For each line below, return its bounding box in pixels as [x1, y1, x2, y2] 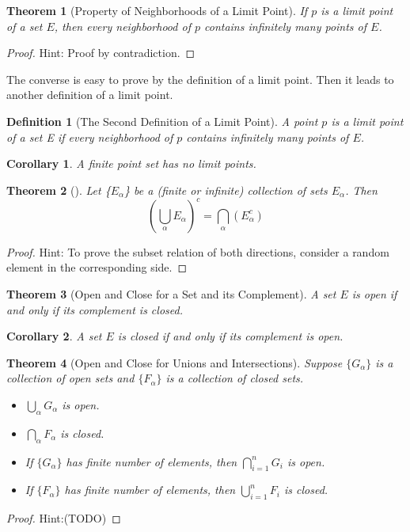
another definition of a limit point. [6, 86, 173, 103]
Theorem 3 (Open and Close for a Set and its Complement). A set [6, 286, 336, 302]
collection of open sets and [6, 370, 135, 386]
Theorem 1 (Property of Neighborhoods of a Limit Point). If [6, 2, 308, 18]
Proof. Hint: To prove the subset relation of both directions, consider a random [6, 243, 389, 260]
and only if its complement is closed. [6, 301, 183, 317]
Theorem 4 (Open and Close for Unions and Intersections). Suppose [6, 354, 343, 370]
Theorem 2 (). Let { [6, 181, 111, 198]
